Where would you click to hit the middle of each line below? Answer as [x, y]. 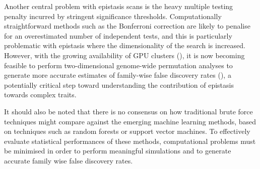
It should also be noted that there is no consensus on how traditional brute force [128, 111]
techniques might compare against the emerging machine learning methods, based [130, 121]
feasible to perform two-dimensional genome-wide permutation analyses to [118, 65]
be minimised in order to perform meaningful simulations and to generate [118, 151]
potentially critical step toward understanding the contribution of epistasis [119, 84]
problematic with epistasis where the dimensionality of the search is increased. [125, 45]
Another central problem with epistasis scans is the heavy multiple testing [119, 6]
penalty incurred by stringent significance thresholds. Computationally [113, 16]
